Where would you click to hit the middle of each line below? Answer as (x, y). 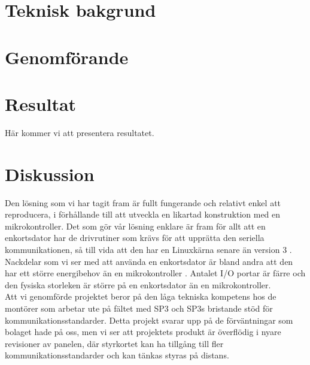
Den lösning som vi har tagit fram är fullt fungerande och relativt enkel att (143, 202)
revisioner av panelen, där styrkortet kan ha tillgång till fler (114, 343)
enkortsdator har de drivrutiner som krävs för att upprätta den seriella (135, 238)
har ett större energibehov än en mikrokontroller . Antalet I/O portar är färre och (155, 273)
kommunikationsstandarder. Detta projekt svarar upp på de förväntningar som (149, 320)
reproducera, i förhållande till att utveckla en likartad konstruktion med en (143, 214)
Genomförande (67, 57)
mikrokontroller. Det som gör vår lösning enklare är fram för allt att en (135, 226)
